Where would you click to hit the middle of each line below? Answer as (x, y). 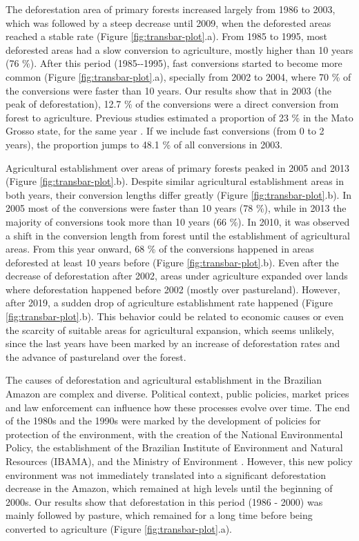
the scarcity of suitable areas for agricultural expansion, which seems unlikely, (170, 329)
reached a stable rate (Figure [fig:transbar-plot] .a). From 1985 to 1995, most (166, 36)
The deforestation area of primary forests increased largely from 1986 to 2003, (171, 9)
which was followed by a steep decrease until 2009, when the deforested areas (168, 22)
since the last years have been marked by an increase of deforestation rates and (173, 343)
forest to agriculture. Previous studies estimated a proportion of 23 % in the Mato (179, 117)
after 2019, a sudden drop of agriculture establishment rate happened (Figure (169, 303)
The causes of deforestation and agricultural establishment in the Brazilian (164, 380)
